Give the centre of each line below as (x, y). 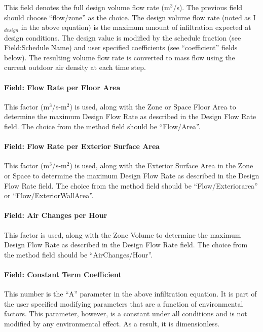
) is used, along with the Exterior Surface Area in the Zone (161, 165)
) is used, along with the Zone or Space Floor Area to (153, 106)
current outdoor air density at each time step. (75, 67)
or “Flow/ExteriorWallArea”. (49, 195)
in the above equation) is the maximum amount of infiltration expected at (136, 27)
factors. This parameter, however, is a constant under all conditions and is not (126, 313)
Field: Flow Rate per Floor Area (62, 87)
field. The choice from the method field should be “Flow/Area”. (102, 126)
